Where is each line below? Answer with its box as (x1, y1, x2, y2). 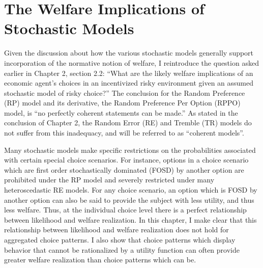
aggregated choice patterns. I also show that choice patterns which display (4, 234, 236, 245)
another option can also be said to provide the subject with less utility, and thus (4, 194, 254, 205)
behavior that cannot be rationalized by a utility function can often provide (4, 244, 240, 255)
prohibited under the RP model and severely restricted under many (4, 174, 215, 185)
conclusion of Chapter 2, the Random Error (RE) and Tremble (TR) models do (4, 117, 252, 128)
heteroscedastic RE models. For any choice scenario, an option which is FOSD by (4, 184, 257, 195)
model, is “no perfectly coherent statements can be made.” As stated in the (4, 107, 238, 118)
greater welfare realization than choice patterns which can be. (4, 254, 196, 265)
